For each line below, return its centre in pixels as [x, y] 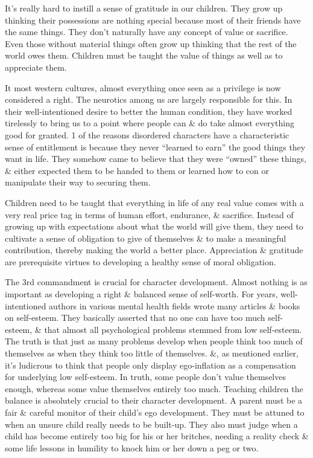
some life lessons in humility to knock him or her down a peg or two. [132, 447]
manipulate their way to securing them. [78, 182]
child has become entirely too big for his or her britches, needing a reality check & [157, 436]
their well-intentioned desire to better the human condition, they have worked [149, 111]
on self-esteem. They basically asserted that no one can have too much [135, 318]
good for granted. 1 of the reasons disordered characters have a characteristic [147, 134]
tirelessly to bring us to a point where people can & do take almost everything [150, 123]
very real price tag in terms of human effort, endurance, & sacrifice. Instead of [149, 214]
